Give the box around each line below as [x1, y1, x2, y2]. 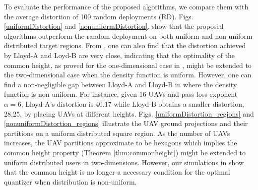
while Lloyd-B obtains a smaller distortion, [114, 98, 244, 109]
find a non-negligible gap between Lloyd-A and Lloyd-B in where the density [4, 79, 237, 89]
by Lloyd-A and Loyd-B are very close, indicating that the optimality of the [4, 50, 235, 60]
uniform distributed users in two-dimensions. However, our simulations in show [4, 157, 244, 167]
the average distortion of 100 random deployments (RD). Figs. [4, 11, 193, 21]
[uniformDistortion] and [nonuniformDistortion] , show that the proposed [4, 21, 224, 31]
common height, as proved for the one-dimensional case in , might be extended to [4, 60, 252, 70]
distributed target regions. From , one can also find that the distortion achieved [4, 40, 246, 51]
